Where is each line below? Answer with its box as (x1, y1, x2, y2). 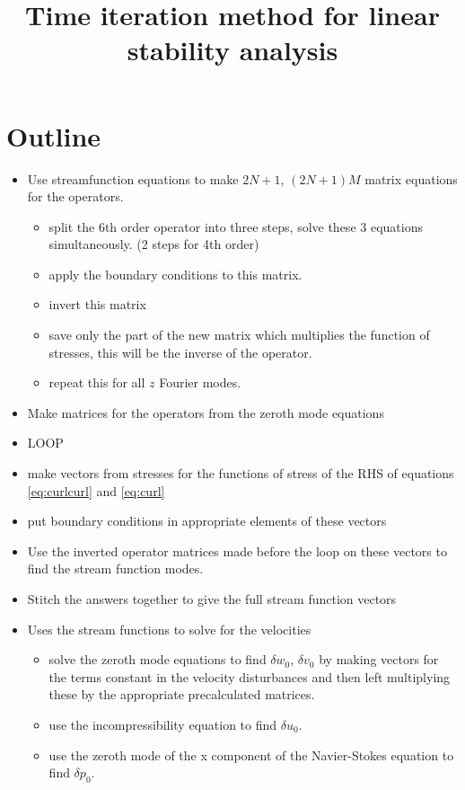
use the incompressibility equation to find (48, 715, 277, 733)
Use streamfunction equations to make (27, 169, 239, 188)
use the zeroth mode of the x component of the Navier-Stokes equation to (48, 745, 454, 764)
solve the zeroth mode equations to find (48, 650, 267, 669)
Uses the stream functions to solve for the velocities (27, 619, 311, 638)
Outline (6, 117, 101, 154)
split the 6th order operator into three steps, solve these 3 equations (48, 217, 423, 235)
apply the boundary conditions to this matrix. (48, 264, 303, 283)
